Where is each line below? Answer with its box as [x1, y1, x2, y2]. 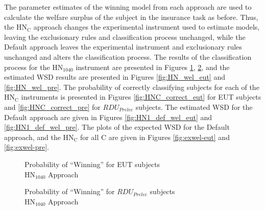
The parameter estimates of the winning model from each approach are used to [4, 2, 252, 12]
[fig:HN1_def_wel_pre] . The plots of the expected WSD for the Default [4, 122, 230, 132]
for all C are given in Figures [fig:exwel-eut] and [80, 131, 230, 142]
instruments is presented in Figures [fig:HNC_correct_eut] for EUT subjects [21, 91, 261, 102]
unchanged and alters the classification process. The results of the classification [4, 51, 252, 62]
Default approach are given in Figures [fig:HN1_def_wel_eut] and [4, 111, 212, 122]
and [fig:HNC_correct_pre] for [4, 101, 101, 112]
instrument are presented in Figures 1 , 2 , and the [76, 61, 230, 72]
